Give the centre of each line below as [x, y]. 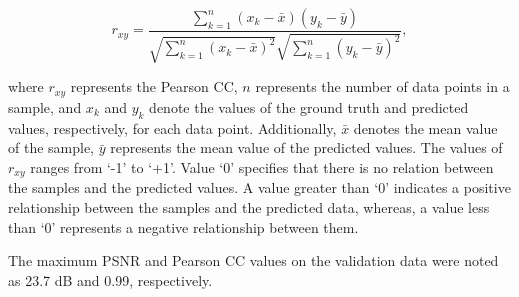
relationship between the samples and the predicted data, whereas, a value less [249, 206]
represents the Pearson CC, [154, 86]
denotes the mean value [425, 127]
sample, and [45, 106]
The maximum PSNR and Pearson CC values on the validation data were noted [253, 260]
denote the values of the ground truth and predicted [309, 106]
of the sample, [51, 147]
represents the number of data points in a [382, 86]
